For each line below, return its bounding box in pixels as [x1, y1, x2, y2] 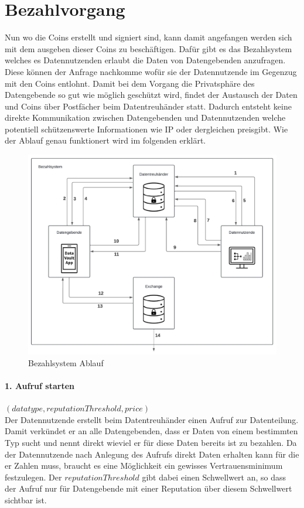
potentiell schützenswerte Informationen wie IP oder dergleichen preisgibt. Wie [5, 122, 288, 135]
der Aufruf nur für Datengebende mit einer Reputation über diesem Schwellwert [5, 482, 292, 495]
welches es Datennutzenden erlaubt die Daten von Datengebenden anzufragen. [5, 54, 286, 66]
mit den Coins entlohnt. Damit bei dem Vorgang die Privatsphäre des [5, 77, 255, 89]
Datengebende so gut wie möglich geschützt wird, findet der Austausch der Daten [5, 88, 298, 101]
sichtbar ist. [5, 493, 47, 506]
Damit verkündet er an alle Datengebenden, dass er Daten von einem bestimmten [5, 425, 298, 437]
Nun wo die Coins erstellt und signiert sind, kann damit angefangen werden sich [5, 31, 292, 43]
